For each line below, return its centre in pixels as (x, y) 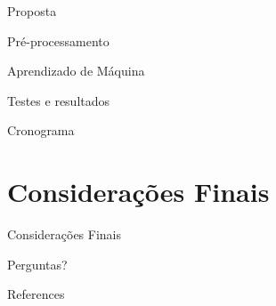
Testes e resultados (59, 100)
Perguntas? (37, 264)
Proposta (32, 11)
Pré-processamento (58, 40)
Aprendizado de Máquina (76, 71)
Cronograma (41, 130)
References (36, 294)
